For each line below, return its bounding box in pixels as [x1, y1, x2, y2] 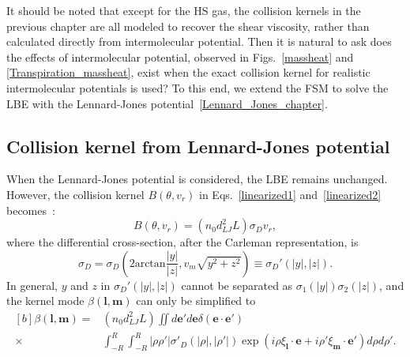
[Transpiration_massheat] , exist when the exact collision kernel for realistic [6, 64, 371, 81]
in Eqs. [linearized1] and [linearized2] [199, 186, 382, 202]
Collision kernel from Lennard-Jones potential [6, 133, 390, 158]
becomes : [6, 201, 55, 218]
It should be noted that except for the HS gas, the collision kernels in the [6, 2, 361, 18]
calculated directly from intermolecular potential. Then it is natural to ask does [6, 33, 392, 50]
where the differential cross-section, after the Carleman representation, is [6, 234, 359, 250]
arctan [134, 257, 166, 269]
